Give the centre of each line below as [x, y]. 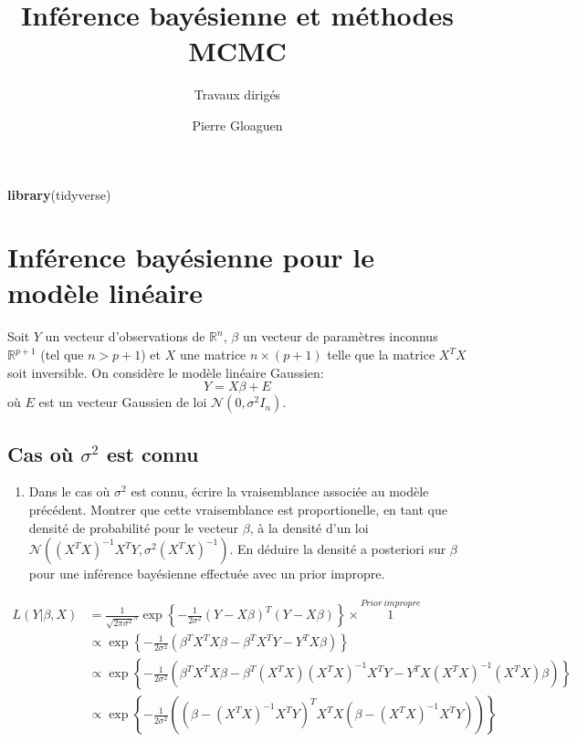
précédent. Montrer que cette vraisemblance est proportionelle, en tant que [238, 509]
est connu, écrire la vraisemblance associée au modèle [280, 491]
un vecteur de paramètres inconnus [340, 336]
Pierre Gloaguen [237, 125]
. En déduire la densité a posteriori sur [338, 549]
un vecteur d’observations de [125, 336]
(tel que [62, 354]
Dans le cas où [69, 491]
